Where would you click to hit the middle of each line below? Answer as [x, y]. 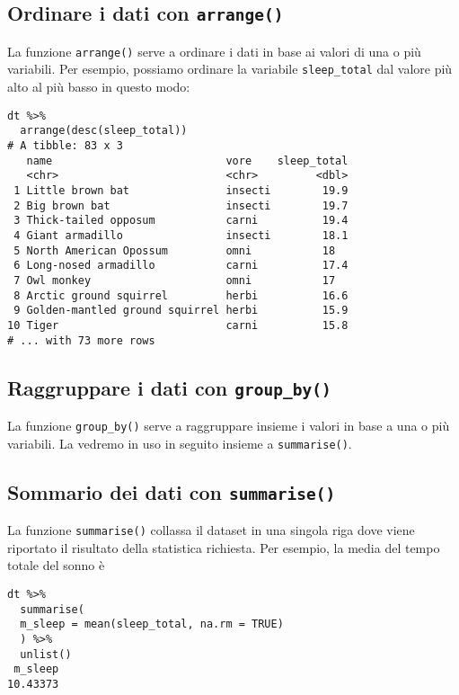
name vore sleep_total [187, 160]
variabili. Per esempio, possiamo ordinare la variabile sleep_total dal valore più [230, 69]
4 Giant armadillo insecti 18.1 [181, 235]
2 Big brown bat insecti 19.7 [181, 205]
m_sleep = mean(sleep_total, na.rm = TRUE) [152, 624]
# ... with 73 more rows [81, 340]
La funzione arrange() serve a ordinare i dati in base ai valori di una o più [214, 51]
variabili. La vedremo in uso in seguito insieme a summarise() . [180, 443]
